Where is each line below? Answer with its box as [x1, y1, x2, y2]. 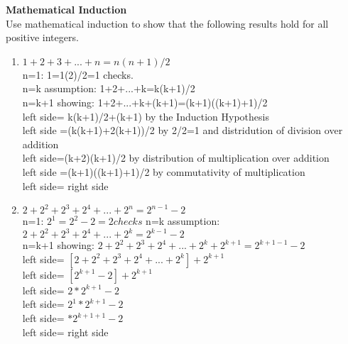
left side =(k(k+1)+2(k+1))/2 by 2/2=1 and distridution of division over [22, 123, 343, 138]
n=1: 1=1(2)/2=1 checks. [22, 67, 134, 82]
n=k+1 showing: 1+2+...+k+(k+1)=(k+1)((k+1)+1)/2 [22, 94, 268, 109]
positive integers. [6, 30, 79, 45]
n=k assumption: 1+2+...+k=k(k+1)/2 [22, 81, 195, 96]
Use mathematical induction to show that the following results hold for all [6, 16, 329, 30]
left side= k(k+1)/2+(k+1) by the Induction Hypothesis [22, 109, 269, 123]
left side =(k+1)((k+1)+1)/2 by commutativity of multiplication [22, 164, 305, 179]
